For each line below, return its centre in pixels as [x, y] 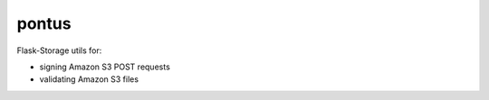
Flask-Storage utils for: [59, 50]
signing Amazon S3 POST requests [105, 67]
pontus [44, 23]
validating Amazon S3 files [89, 79]
